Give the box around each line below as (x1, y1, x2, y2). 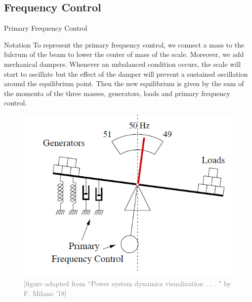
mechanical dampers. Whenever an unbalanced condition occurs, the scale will (4, 58, 241, 69)
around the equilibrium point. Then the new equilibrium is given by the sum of (4, 78, 244, 89)
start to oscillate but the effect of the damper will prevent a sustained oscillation (4, 68, 248, 79)
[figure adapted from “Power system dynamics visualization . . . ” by (24, 278, 231, 289)
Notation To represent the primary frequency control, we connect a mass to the (4, 39, 245, 50)
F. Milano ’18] (24, 288, 67, 298)
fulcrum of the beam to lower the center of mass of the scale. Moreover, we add (4, 49, 244, 59)
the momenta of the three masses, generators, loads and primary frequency (4, 88, 230, 98)
